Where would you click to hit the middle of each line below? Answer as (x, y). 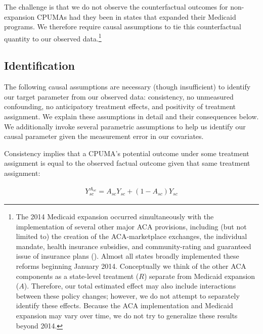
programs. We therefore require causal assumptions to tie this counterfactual (123, 27)
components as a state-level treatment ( (77, 276)
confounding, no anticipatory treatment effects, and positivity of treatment (120, 106)
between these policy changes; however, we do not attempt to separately (128, 295)
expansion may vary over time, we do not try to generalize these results (127, 316)
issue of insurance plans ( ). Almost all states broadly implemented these (127, 256)
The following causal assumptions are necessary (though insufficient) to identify (127, 87)
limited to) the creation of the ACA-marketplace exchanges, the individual (131, 236)
